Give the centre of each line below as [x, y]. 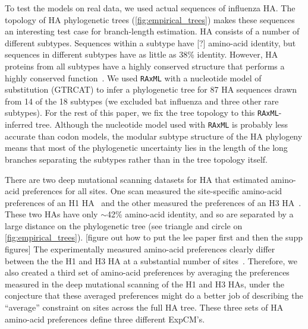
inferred [19, 124]
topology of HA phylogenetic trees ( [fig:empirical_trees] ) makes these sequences [150, 19]
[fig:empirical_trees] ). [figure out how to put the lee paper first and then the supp [154, 237]
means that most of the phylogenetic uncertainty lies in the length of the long [146, 148]
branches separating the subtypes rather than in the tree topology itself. [136, 159]
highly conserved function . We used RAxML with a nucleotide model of [133, 77]
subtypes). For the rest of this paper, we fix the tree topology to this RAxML [142, 113]
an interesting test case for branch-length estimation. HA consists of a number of [152, 31]
